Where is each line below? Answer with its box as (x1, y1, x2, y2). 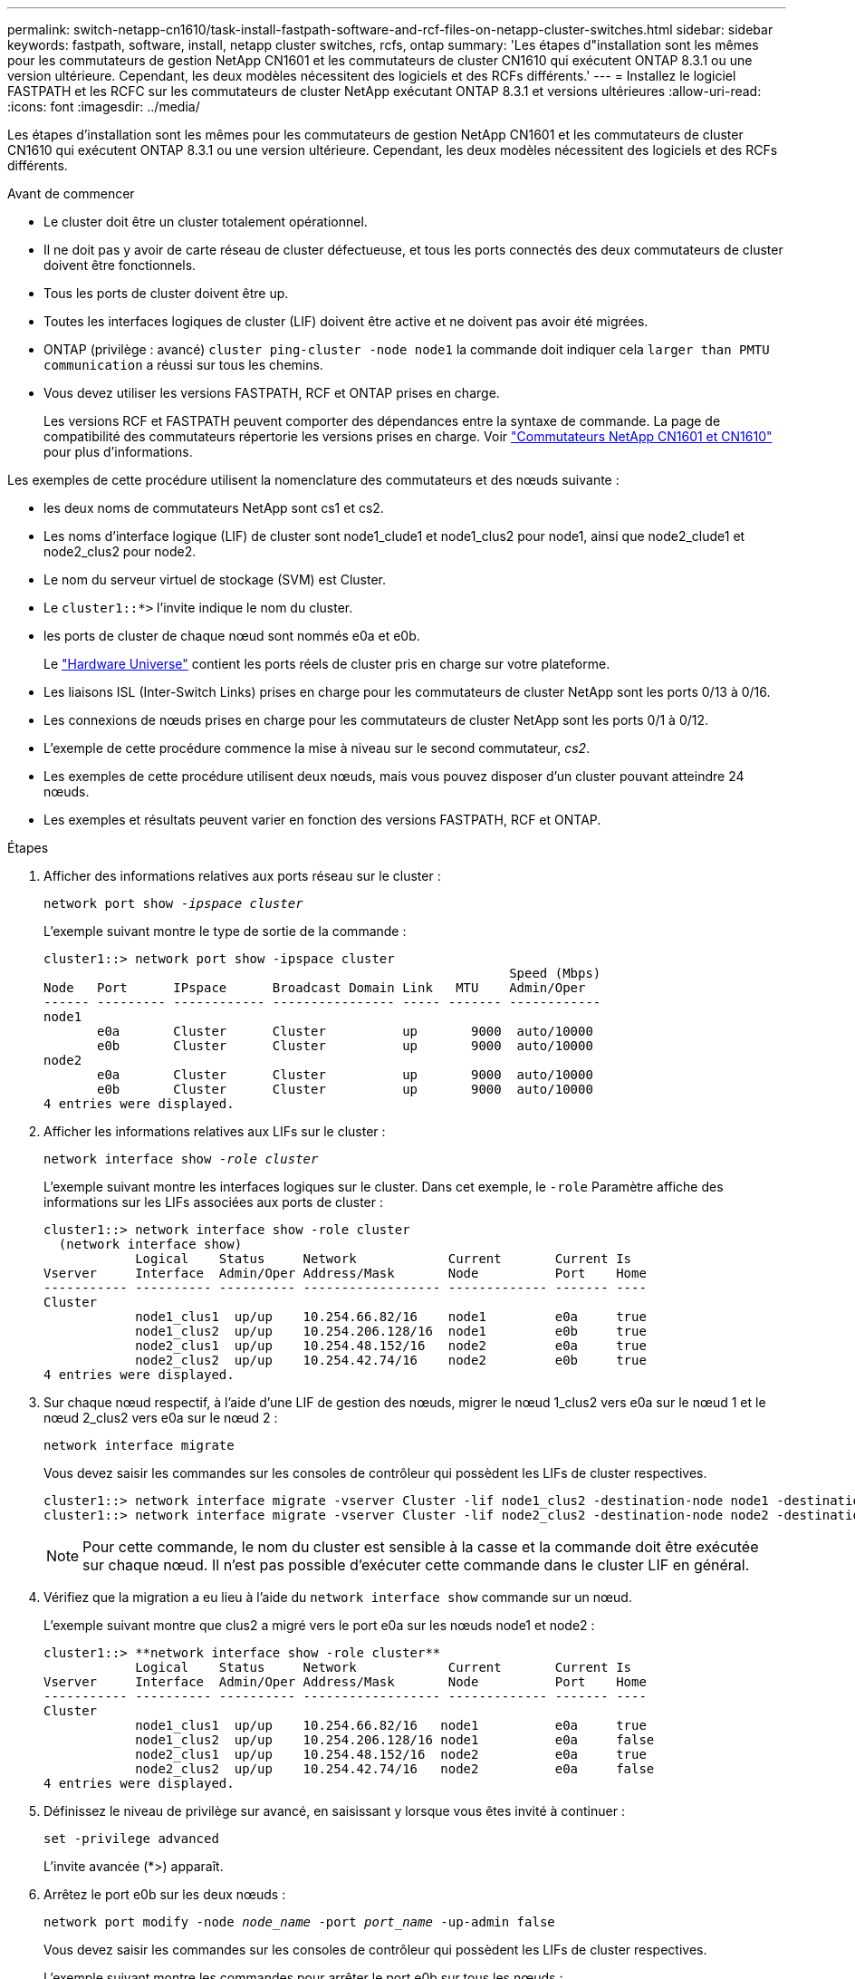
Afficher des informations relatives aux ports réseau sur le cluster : (43, 868, 441, 883)
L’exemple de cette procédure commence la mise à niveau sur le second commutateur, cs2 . (43, 740, 591, 756)
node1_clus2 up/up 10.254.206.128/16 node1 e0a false (135, 1733, 655, 1747)
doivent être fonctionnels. (43, 257, 197, 273)
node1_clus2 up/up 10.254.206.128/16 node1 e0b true (135, 1324, 647, 1338)
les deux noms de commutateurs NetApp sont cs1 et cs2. (43, 500, 384, 516)
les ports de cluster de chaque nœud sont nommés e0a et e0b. (43, 628, 420, 643)
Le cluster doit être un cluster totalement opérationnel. (43, 214, 368, 229)
